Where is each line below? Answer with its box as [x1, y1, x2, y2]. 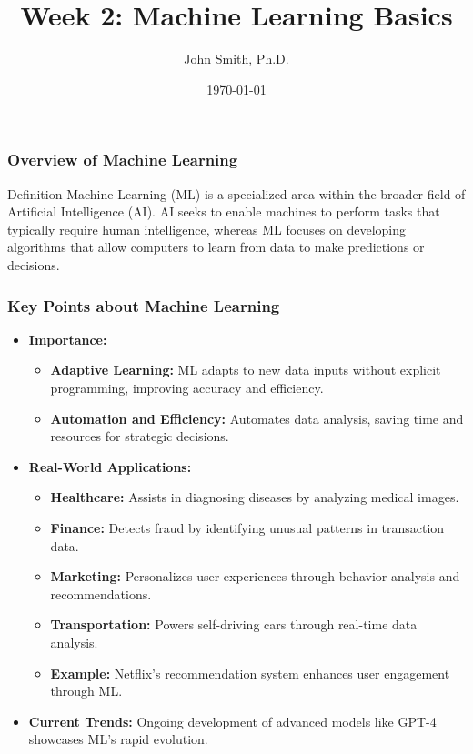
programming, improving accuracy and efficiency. [50, 377, 324, 397]
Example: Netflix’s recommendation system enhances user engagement [50, 663, 450, 682]
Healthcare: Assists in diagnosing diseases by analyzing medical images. [50, 488, 459, 507]
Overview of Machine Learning [7, 148, 238, 171]
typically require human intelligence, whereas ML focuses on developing [7, 219, 407, 238]
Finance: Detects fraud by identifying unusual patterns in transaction [50, 518, 445, 537]
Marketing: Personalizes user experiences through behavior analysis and [50, 567, 460, 586]
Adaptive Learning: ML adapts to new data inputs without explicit [50, 360, 441, 379]
